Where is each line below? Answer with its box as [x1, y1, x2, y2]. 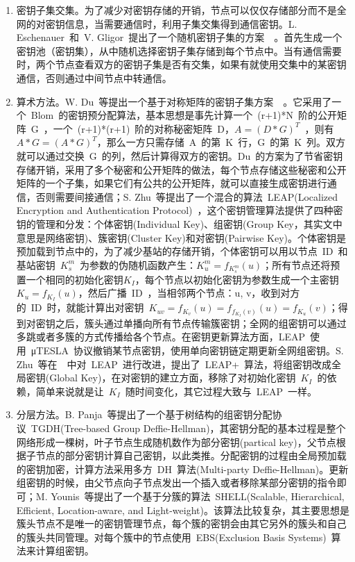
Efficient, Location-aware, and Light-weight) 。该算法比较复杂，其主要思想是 [16, 502, 349, 517]
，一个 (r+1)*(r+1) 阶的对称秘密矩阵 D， [43, 121, 235, 135]
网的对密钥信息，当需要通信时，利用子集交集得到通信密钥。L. [16, 16, 297, 31]
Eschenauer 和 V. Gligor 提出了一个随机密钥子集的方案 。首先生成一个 [16, 30, 343, 44]
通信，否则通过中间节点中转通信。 [16, 70, 172, 85]
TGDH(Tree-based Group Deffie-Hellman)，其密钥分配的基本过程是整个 [31, 421, 346, 436]
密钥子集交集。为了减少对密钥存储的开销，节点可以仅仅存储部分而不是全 [16, 3, 347, 17]
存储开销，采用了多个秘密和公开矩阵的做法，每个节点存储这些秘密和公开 [16, 162, 347, 176]
